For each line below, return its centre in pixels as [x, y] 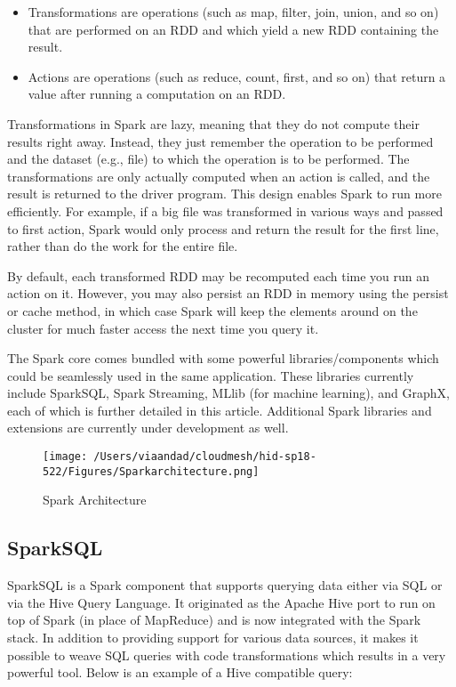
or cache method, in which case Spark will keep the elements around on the [212, 310]
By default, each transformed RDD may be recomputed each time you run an [219, 275]
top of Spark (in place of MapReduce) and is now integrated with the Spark [214, 620]
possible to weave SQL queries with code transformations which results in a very [227, 655]
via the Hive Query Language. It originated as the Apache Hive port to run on [221, 602]
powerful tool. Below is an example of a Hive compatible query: [180, 672]
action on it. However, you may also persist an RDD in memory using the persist [228, 293]
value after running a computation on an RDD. [157, 94]
